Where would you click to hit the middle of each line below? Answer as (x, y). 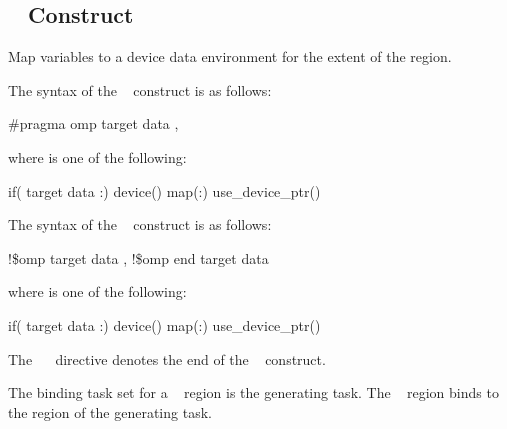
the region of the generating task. (110, 411)
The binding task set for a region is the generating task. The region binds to (253, 392)
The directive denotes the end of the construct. (167, 358)
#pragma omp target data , (93, 123)
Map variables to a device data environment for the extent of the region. (230, 56)
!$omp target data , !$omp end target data (138, 257)
